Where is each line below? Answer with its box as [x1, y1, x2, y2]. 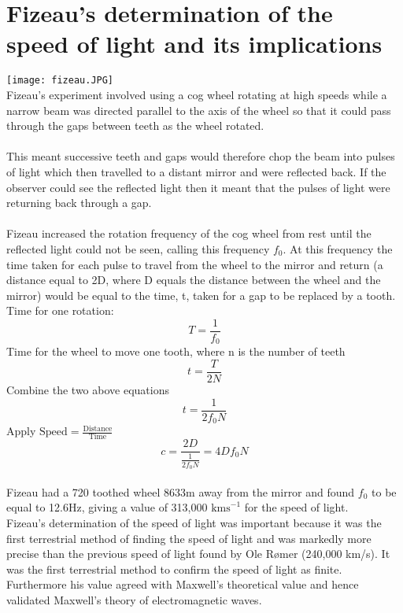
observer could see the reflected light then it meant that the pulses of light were [6, 179, 390, 195]
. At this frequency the [283, 240, 393, 257]
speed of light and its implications [6, 28, 383, 60]
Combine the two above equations [6, 382, 169, 398]
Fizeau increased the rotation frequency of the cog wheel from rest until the [6, 225, 372, 242]
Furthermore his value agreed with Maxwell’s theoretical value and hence [6, 576, 359, 593]
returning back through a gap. [6, 194, 152, 211]
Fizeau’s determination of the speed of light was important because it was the [6, 514, 382, 530]
